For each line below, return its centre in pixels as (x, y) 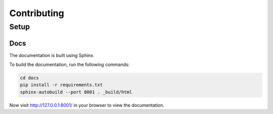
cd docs (29, 78)
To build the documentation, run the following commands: (70, 65)
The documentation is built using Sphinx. (52, 55)
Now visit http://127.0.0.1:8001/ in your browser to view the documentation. (87, 105)
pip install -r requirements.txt (61, 85)
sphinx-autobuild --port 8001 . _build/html (76, 92)
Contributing (37, 13)
